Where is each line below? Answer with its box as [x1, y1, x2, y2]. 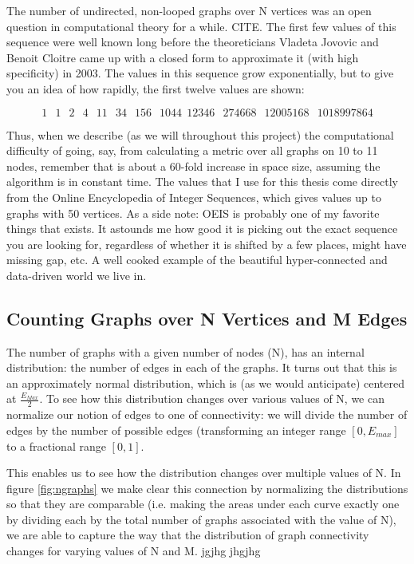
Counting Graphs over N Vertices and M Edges [6, 306, 408, 330]
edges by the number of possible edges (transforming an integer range [6, 421, 346, 438]
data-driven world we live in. [6, 266, 147, 283]
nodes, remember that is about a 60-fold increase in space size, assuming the [6, 157, 380, 174]
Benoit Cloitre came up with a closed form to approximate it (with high [6, 49, 359, 65]
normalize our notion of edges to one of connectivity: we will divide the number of [6, 406, 408, 423]
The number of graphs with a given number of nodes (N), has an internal [6, 343, 365, 360]
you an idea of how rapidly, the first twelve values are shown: [6, 80, 305, 97]
